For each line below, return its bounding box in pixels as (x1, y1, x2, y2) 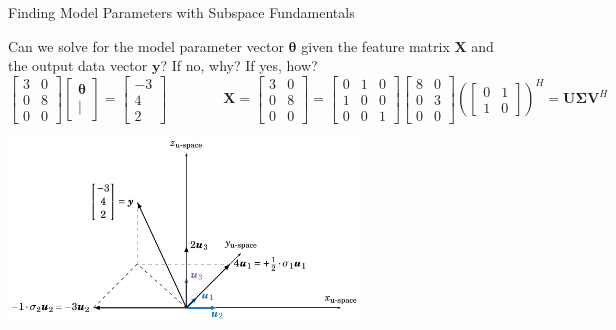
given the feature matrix (301, 35, 450, 56)
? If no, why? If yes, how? (160, 55, 318, 76)
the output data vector (8, 55, 148, 76)
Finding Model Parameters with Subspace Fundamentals (8, 2, 355, 22)
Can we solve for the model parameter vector (8, 35, 284, 56)
